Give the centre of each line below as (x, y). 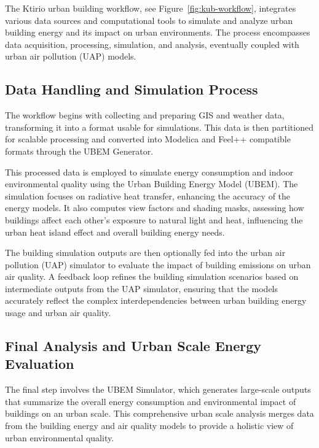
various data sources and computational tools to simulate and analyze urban (149, 20)
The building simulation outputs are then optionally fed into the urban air (145, 253)
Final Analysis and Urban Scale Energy (133, 346)
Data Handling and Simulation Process (132, 89)
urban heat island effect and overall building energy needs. (115, 232)
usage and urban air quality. (58, 313)
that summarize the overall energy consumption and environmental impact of (151, 401)
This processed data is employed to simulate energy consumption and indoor (149, 172)
